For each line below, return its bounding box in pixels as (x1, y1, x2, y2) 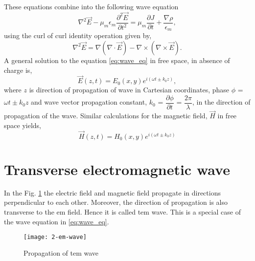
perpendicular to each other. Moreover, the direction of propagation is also (4, 197, 228, 207)
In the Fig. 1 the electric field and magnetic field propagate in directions (4, 187, 221, 197)
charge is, (4, 65, 32, 75)
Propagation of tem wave (23, 247, 99, 258)
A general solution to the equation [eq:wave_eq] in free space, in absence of (4, 55, 230, 65)
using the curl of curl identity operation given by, (4, 30, 152, 41)
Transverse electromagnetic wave (4, 159, 230, 179)
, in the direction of (192, 97, 251, 107)
